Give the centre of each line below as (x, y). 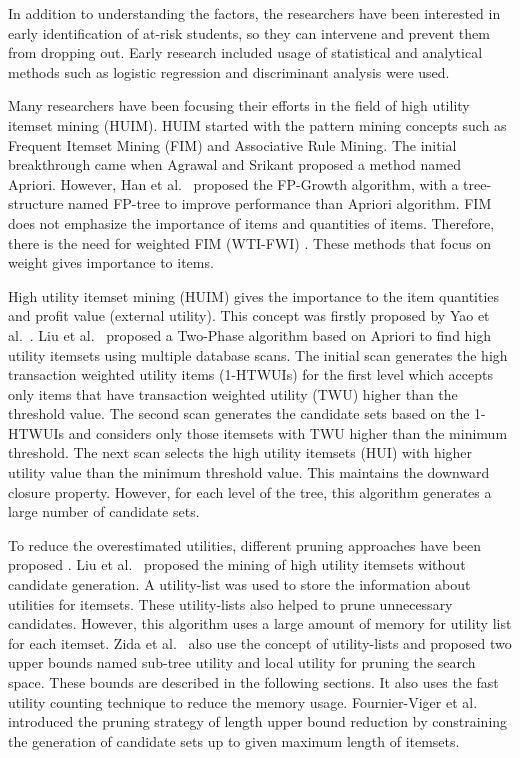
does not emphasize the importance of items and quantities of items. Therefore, (251, 222)
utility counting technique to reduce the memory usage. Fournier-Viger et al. (243, 701)
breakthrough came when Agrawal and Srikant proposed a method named (234, 164)
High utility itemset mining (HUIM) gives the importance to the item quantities (254, 295)
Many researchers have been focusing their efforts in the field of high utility (239, 105)
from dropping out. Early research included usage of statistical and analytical (245, 52)
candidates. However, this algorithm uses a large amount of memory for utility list (260, 623)
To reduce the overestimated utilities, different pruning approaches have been (244, 544)
